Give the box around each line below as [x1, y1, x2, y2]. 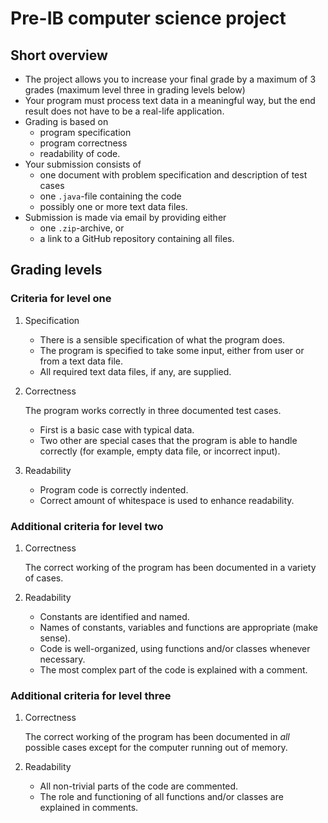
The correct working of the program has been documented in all [24, 731, 290, 743]
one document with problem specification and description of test [39, 169, 308, 181]
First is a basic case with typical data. [39, 423, 195, 436]
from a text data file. [39, 355, 123, 367]
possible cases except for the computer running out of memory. [24, 742, 288, 754]
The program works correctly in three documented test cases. [24, 404, 282, 416]
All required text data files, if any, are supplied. [39, 365, 232, 377]
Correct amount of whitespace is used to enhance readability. [39, 494, 295, 506]
